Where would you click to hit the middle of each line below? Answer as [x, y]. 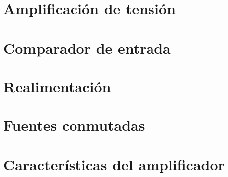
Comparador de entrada [87, 47]
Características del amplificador [114, 164]
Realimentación [57, 86]
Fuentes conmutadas [74, 125]
